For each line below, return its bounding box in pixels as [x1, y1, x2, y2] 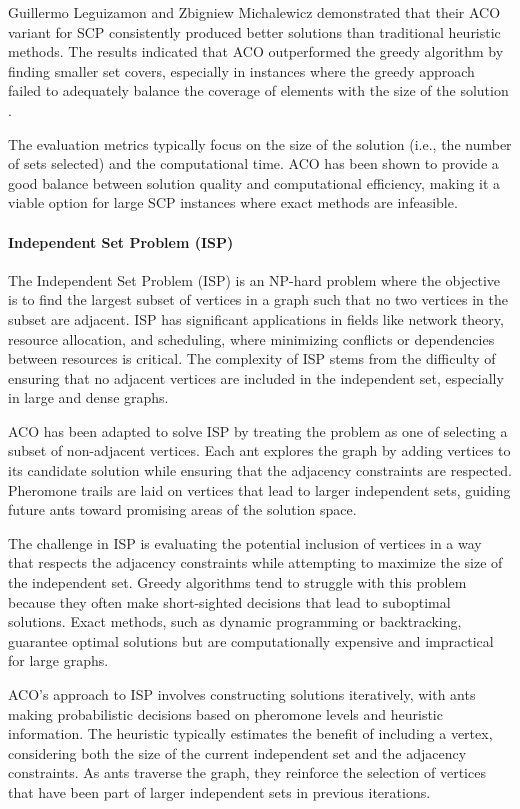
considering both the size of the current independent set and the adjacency [8, 742, 467, 763]
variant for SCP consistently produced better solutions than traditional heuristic [8, 21, 501, 42]
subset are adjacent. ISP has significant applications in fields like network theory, [8, 308, 504, 329]
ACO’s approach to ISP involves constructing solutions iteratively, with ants [8, 684, 476, 705]
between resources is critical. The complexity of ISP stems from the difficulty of [8, 348, 496, 369]
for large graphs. [8, 650, 109, 671]
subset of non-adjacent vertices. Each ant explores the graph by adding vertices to [8, 440, 511, 461]
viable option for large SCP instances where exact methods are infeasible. [8, 192, 458, 213]
